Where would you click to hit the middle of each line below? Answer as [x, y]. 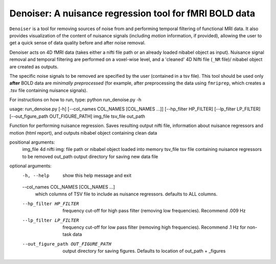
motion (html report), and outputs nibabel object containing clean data [83, 133]
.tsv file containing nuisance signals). [49, 90]
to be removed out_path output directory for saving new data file [90, 157]
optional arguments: [31, 166]
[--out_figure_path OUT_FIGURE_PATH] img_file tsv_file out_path [77, 116]
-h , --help [36, 175]
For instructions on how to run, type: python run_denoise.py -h [75, 100]
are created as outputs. [34, 67]
